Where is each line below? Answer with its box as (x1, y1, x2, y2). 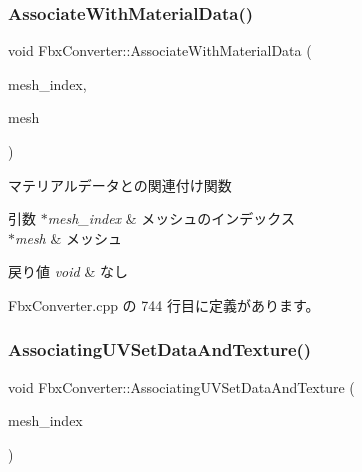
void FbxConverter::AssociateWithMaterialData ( (8, 40, 312, 61)
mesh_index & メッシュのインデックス (47, 208, 295, 229)
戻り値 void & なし (8, 261, 128, 282)
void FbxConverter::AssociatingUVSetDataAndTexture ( (8, 376, 355, 397)
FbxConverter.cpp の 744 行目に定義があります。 (8, 294, 320, 315)
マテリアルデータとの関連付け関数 (8, 174, 232, 195)
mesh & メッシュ (15, 227, 122, 248)
